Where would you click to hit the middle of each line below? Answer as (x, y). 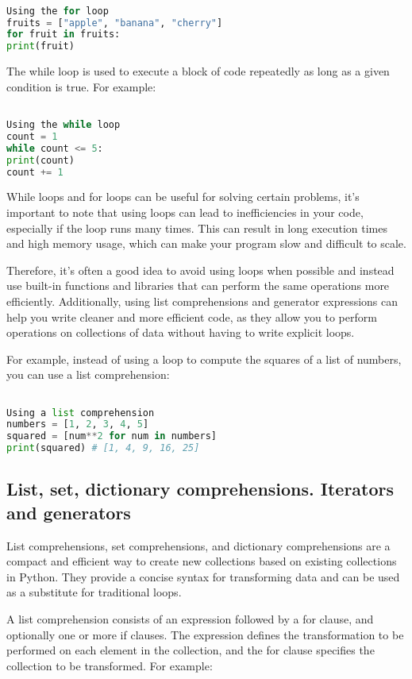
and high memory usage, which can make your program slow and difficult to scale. (206, 243)
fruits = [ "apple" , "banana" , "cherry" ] (115, 23)
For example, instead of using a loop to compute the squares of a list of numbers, (204, 359)
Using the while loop (64, 125)
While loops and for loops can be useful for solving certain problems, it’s (183, 197)
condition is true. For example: (81, 86)
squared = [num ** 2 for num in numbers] (112, 436)
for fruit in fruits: (64, 35)
